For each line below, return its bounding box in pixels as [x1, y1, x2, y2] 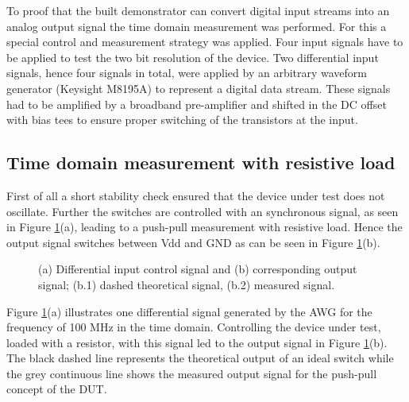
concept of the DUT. [6, 381, 107, 397]
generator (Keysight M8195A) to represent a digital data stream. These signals [6, 79, 391, 96]
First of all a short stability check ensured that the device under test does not [6, 187, 385, 203]
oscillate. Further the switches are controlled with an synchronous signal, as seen [6, 203, 399, 219]
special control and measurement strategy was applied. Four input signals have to [6, 33, 403, 50]
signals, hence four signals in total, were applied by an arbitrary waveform [6, 64, 368, 81]
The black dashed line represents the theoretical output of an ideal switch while [6, 350, 394, 366]
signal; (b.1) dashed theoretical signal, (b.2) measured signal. [38, 276, 335, 292]
